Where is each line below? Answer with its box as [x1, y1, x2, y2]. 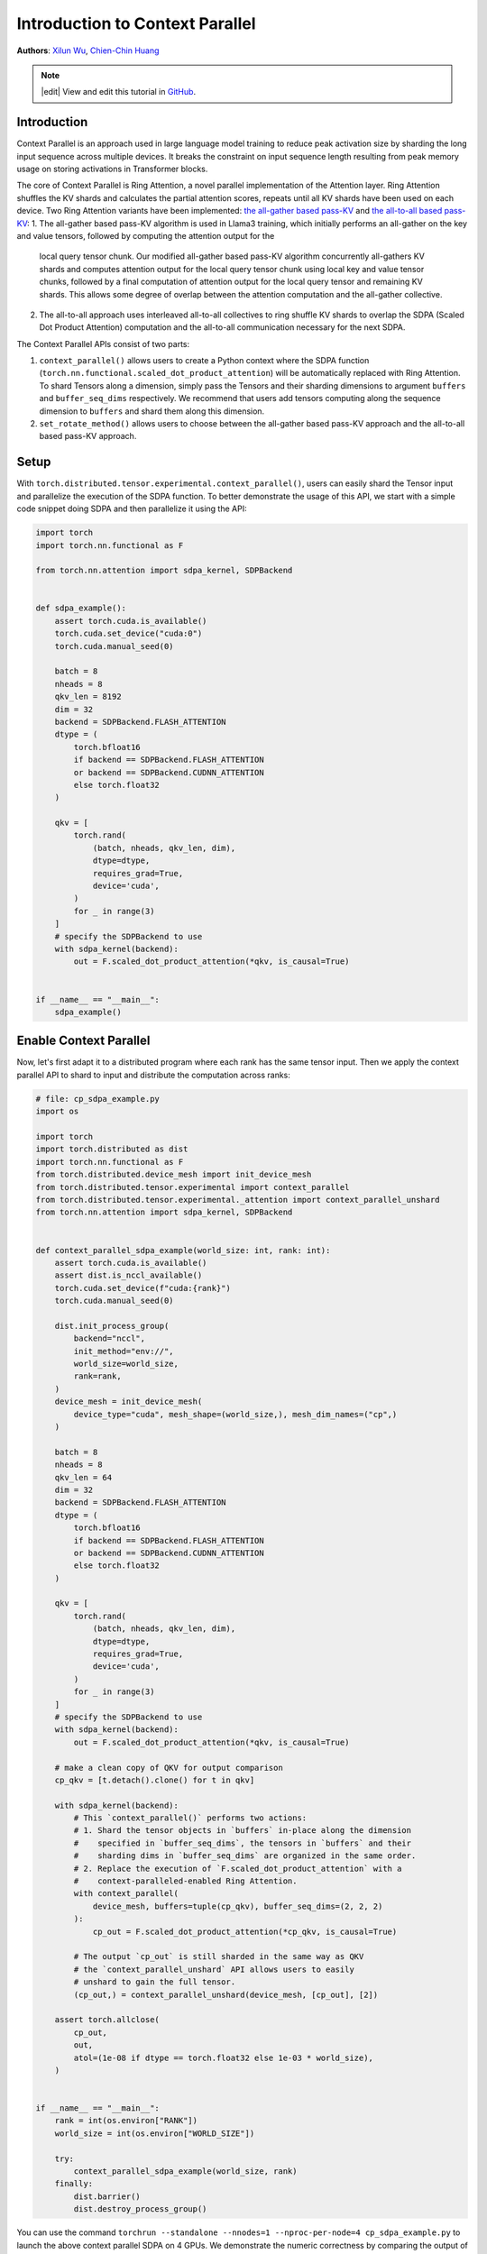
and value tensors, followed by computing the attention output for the [16, 230, 275, 241]
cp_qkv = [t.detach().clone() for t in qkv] [54, 1774, 255, 1785]
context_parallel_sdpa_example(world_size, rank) [73, 2167, 298, 2176]
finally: [54, 2178, 94, 2189]
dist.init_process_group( [54, 1321, 170, 1331]
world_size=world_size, [73, 1359, 179, 1370]
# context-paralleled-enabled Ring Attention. [73, 1876, 298, 1886]
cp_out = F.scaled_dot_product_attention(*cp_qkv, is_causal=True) [92, 1926, 398, 1937]
